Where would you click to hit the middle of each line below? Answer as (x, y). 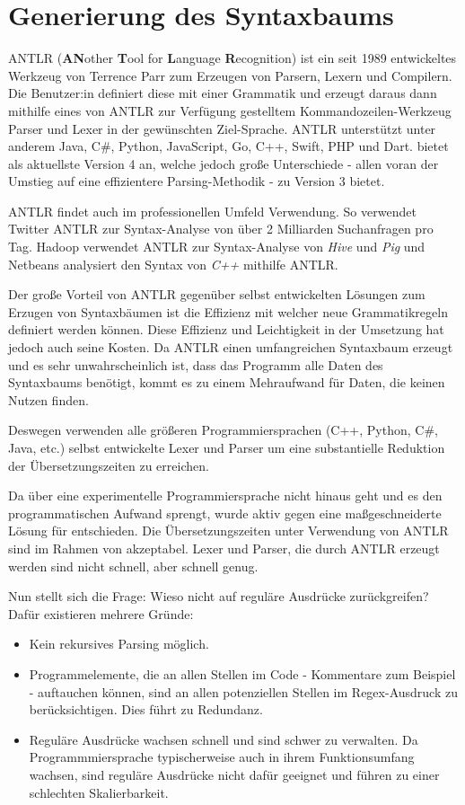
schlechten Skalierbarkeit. (99, 792)
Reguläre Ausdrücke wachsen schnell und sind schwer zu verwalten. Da (224, 739)
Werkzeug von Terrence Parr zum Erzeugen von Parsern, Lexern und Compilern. (230, 75)
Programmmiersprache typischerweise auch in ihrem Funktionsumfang (222, 757)
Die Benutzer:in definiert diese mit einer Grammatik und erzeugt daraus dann (223, 93)
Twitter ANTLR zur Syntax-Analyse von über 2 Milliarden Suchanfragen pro (221, 229)
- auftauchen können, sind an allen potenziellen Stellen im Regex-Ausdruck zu (243, 691)
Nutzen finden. (48, 399)
